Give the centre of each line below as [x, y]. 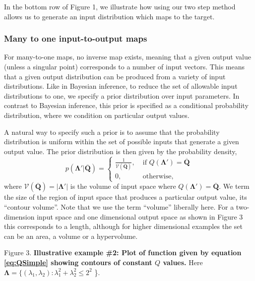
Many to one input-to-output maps [76, 38]
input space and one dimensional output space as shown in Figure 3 [140, 216]
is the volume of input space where [123, 186]
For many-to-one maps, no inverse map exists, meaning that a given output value [127, 57]
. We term [234, 186]
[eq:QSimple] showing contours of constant [78, 262]
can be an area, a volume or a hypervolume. [71, 236]
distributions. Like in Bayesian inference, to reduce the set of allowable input [121, 86]
